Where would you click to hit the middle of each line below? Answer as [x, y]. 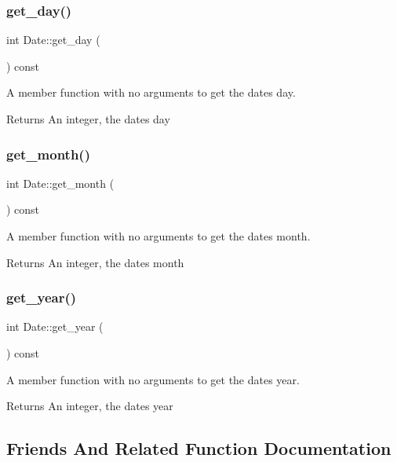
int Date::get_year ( [55, 326]
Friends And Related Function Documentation [199, 448]
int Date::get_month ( [60, 183]
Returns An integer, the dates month [95, 262]
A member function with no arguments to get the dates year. [153, 379]
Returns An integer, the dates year [90, 406]
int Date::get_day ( [53, 40]
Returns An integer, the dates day [88, 119]
